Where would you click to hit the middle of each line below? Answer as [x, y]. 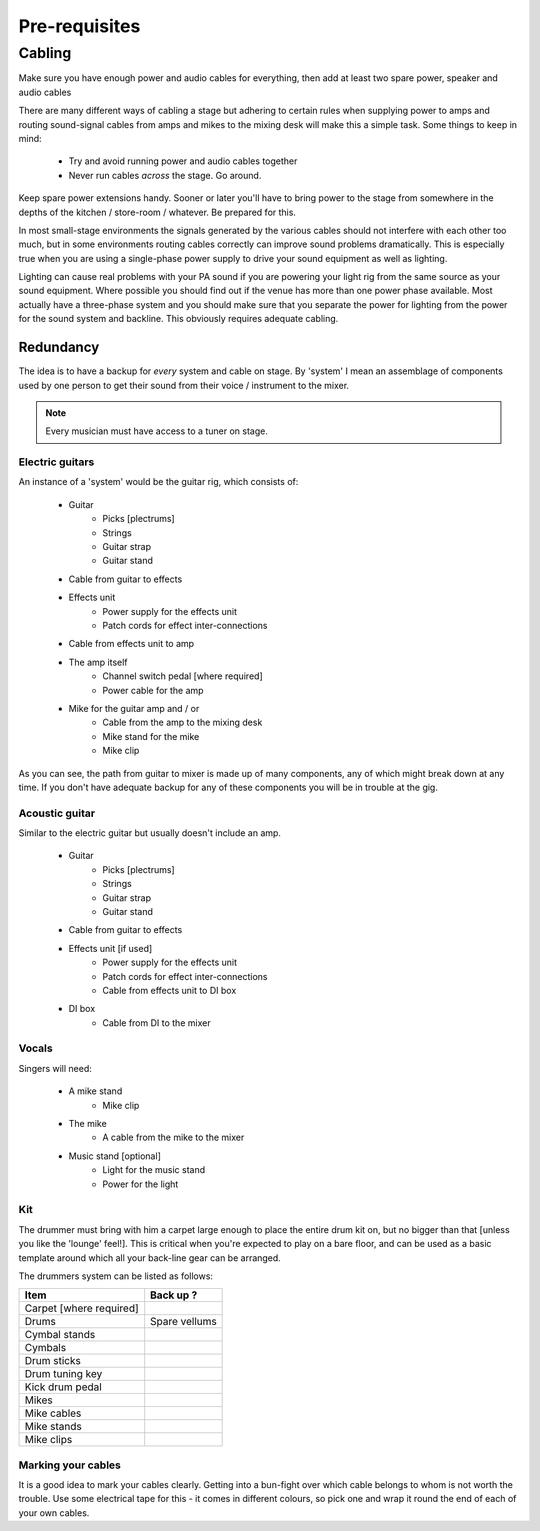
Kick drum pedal [63, 1387]
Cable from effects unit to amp [131, 644]
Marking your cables [70, 1465]
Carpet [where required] [81, 1308]
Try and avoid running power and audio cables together [183, 161]
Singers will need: [55, 1068]
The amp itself [98, 662]
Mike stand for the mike [151, 736]
